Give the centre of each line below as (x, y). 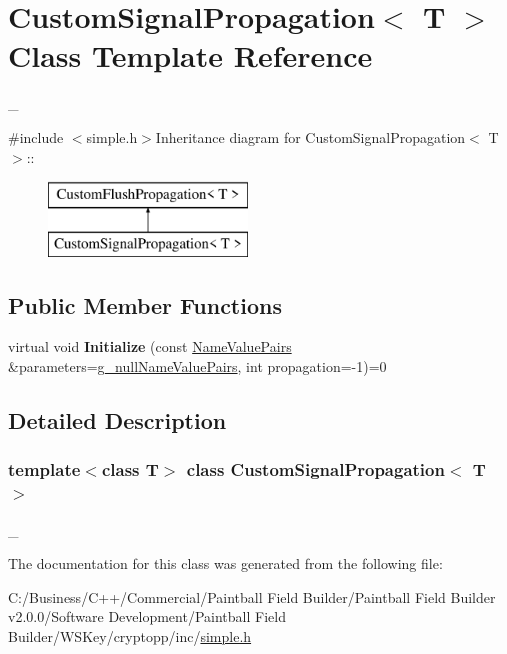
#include (36, 136)
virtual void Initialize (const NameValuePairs (150, 346)
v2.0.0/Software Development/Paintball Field (147, 616)
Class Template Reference (190, 55)
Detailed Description (117, 420)
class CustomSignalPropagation (315, 469)
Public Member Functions (145, 304)
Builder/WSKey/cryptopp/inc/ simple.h (130, 635)
